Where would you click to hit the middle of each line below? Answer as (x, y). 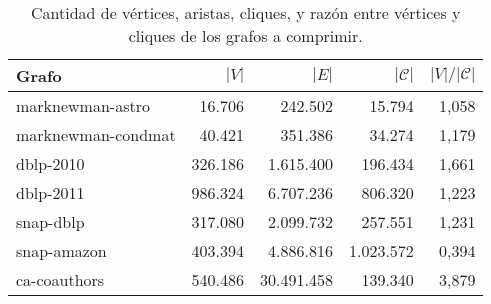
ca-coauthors (60, 279)
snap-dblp (50, 221)
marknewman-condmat (96, 134)
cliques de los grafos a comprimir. (245, 35)
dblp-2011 (50, 192)
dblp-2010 (50, 163)
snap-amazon (61, 250)
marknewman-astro (83, 105)
